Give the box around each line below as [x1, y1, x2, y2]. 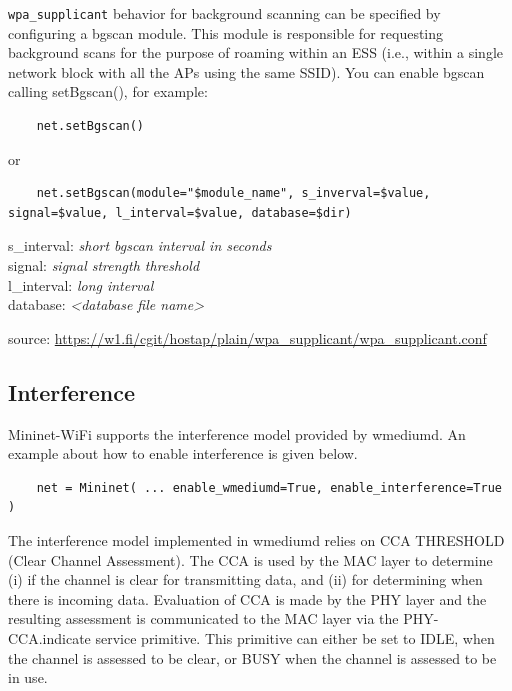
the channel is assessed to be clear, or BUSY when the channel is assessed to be [8, 647, 497, 668]
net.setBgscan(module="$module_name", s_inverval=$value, [36, 186, 431, 201]
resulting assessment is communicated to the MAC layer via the [8, 608, 399, 629]
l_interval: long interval [8, 274, 154, 295]
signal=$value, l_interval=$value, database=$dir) [8, 205, 352, 220]
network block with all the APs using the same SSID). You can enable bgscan [8, 61, 485, 82]
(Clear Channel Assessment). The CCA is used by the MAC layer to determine [8, 549, 493, 570]
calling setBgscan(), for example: [8, 81, 208, 102]
